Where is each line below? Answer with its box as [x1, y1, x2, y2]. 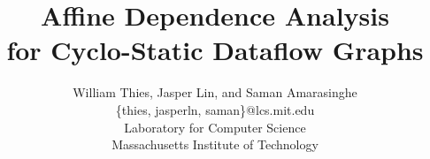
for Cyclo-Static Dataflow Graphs [6, 32, 424, 68]
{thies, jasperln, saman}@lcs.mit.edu [115, 100, 315, 118]
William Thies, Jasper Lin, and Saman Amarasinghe [73, 83, 357, 102]
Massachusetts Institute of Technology [111, 135, 319, 154]
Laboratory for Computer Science [124, 117, 306, 136]
